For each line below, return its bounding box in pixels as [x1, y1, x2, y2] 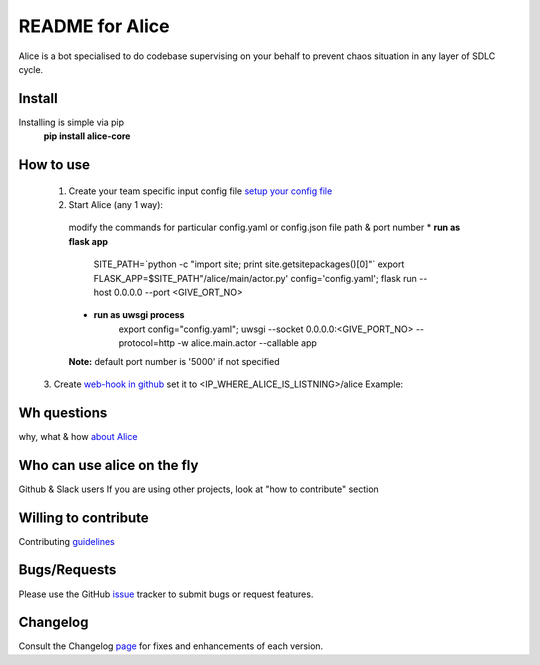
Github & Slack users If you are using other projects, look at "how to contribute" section [18, 483, 379, 495]
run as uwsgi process [93, 309, 185, 321]
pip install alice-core [43, 130, 131, 142]
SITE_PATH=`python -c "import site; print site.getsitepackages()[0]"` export [93, 258, 405, 270]
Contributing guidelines [18, 535, 115, 547]
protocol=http [118, 337, 175, 349]
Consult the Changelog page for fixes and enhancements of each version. [18, 640, 324, 652]
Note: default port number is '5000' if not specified [68, 355, 280, 367]
